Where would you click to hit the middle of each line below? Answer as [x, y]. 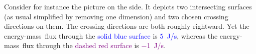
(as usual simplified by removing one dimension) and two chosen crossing [116, 16]
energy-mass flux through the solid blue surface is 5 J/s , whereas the [111, 35]
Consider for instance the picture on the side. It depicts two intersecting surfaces [128, 6]
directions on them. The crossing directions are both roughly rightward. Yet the [127, 26]
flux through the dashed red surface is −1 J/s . [94, 45]
